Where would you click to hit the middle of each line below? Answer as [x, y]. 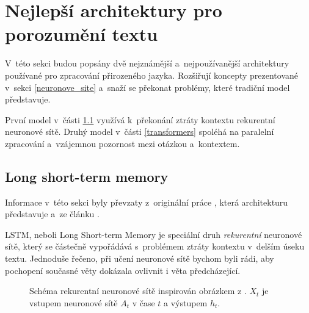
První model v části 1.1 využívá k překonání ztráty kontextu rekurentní [140, 119]
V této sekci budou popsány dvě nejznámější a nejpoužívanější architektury [147, 63]
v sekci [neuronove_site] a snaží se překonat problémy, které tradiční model [147, 87]
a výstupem [186, 302]
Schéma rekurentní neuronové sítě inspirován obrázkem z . [138, 291]
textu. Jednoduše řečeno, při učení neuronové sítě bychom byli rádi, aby [140, 258]
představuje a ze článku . [52, 214]
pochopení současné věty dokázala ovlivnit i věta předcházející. [123, 270]
